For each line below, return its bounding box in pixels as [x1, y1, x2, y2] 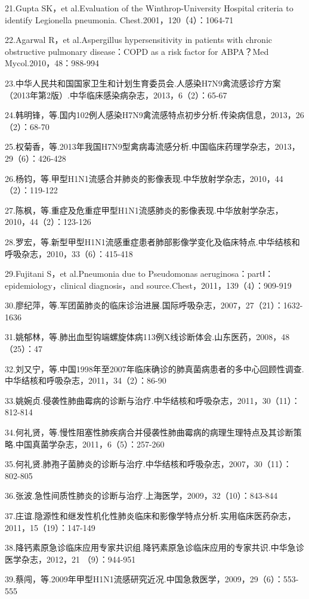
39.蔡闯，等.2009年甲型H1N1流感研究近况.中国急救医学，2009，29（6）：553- [5, 573, 299, 585]
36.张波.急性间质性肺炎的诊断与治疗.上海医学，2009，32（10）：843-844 [5, 489, 278, 502]
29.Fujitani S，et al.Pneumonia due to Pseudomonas [5, 267, 198, 280]
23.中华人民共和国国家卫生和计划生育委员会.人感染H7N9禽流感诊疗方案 [5, 76, 281, 89]
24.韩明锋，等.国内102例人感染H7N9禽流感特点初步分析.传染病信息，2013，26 [5, 109, 304, 121]
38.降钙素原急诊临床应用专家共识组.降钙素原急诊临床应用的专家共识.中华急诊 [5, 541, 304, 554]
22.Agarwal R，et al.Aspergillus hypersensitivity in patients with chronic [5, 33, 272, 46]
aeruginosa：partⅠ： [200, 267, 274, 280]
